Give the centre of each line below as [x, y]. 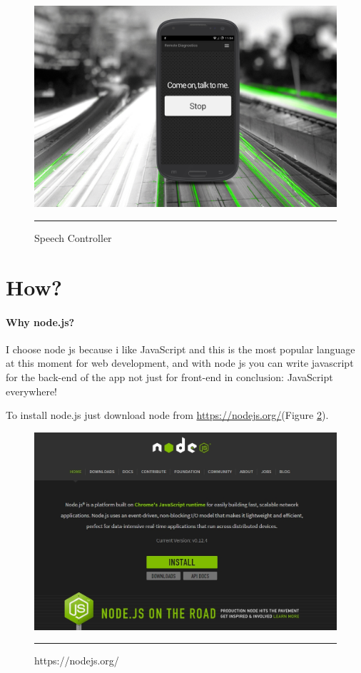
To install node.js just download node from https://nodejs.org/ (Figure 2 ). [167, 415]
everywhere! [32, 391]
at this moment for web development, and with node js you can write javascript [180, 363]
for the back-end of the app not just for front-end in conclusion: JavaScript [169, 376]
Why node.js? [40, 322]
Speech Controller [73, 237]
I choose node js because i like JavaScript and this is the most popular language [180, 349]
